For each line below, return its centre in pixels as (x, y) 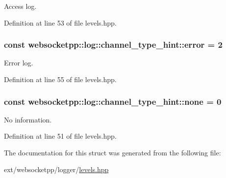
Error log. (19, 63)
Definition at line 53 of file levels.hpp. (60, 22)
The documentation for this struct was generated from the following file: (113, 152)
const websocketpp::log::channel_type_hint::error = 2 (113, 44)
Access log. (20, 6)
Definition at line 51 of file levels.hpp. (60, 136)
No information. (28, 119)
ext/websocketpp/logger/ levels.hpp (56, 169)
